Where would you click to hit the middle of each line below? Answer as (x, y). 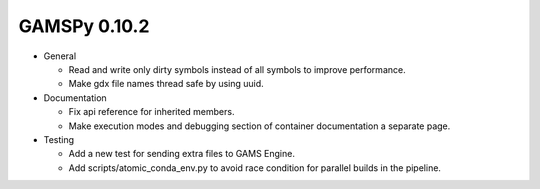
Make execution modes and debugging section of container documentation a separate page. (259, 126)
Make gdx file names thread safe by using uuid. (166, 84)
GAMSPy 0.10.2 (84, 26)
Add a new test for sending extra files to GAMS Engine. (181, 154)
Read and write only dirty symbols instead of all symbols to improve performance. (237, 69)
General (60, 56)
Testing (59, 139)
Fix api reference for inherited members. (151, 112)
